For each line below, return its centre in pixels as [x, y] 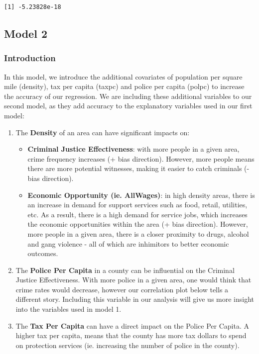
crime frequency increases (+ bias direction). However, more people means [141, 158]
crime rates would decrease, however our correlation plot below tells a [122, 289]
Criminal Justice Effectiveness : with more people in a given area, [133, 149]
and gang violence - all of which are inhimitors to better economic [128, 243]
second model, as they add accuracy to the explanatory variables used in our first [128, 106]
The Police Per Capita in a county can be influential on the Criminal [125, 270]
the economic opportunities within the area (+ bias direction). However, [138, 224]
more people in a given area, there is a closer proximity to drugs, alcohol [138, 233]
